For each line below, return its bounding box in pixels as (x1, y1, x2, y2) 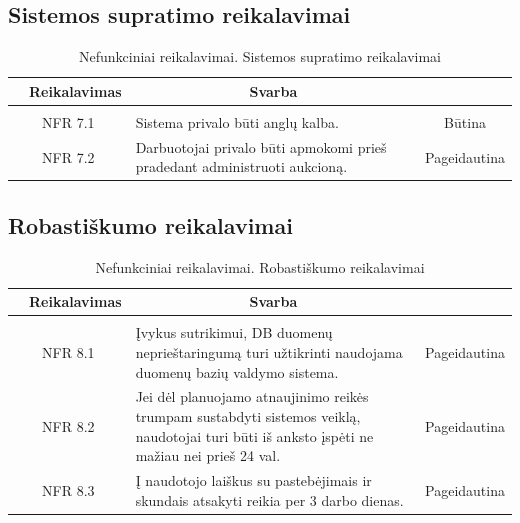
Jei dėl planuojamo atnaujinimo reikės (135, 386, 369, 407)
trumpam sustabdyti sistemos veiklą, (135, 405, 361, 426)
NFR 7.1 (42, 111, 95, 132)
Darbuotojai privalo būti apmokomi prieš (135, 136, 387, 157)
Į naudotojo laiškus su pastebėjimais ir (135, 469, 372, 490)
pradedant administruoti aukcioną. (135, 156, 348, 177)
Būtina (444, 111, 486, 132)
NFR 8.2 (42, 415, 95, 436)
